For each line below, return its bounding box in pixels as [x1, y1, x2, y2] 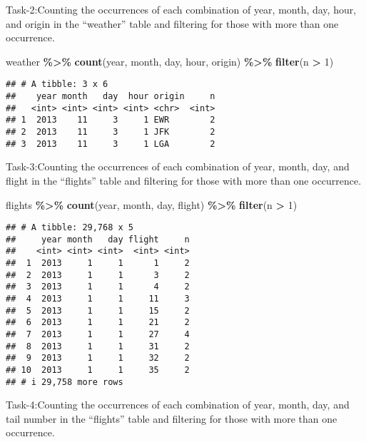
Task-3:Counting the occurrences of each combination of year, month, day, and [6, 159, 350, 174]
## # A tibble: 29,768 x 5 [6, 222, 133, 233]
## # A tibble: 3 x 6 [6, 79, 108, 90]
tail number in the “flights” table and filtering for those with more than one [6, 411, 337, 426]
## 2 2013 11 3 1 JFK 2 [6, 127, 215, 137]
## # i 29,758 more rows [6, 376, 123, 387]
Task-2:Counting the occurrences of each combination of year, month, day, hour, [6, 2, 357, 16]
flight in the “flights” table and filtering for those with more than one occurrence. [6, 173, 362, 187]
